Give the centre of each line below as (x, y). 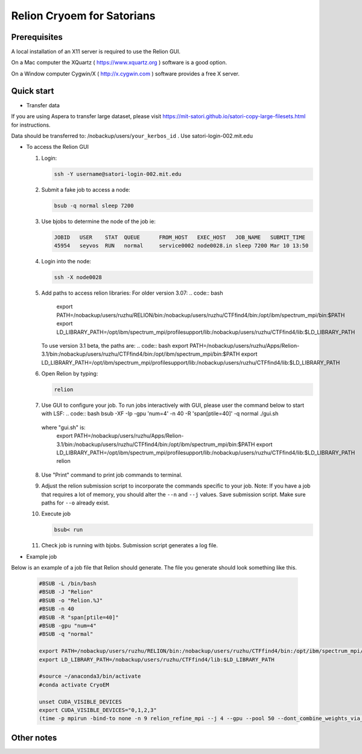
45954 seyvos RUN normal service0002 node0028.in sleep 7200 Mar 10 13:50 (181, 246)
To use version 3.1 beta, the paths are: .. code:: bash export (115, 345)
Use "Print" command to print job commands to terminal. (112, 475)
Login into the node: (66, 261)
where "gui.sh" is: (63, 427)
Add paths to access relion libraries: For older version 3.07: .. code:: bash (132, 293)
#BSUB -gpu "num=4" (68, 626)
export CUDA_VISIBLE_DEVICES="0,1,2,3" (98, 710)
